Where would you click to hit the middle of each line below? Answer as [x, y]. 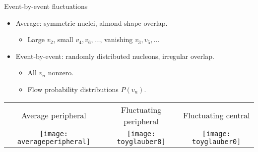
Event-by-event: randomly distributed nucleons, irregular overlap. [115, 56]
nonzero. [61, 73]
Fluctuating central [216, 115]
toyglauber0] [217, 141]
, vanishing [116, 39]
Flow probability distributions [73, 89]
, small [63, 39]
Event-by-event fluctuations [46, 6]
